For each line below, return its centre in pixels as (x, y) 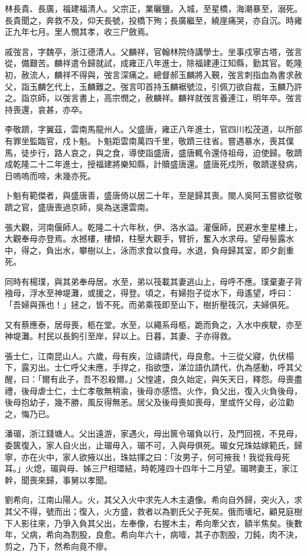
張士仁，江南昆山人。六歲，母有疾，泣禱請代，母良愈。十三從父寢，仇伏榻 (149, 355)
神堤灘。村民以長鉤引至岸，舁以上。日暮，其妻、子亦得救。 (120, 336)
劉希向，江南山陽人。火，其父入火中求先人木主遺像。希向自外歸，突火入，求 (153, 500)
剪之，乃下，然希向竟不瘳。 (58, 546)
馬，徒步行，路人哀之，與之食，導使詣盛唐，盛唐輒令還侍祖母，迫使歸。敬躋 (153, 152)
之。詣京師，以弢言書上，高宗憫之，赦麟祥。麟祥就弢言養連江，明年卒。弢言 (153, 98)
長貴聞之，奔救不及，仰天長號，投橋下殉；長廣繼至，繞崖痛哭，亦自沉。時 (149, 20)
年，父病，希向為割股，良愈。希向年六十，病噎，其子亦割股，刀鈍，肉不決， (153, 534)
